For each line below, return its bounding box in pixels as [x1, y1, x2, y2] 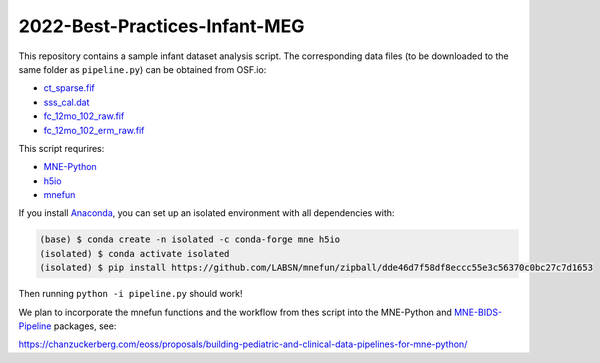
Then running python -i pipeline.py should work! [18, 288, 243, 300]
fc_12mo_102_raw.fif [43, 110, 125, 122]
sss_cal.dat [43, 96, 90, 108]
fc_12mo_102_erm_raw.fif [43, 124, 145, 136]
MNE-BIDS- [453, 306, 503, 318]
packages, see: [53, 320, 117, 332]
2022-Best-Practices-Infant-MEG [18, 15, 305, 37]
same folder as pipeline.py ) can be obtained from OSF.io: [18, 63, 267, 75]
